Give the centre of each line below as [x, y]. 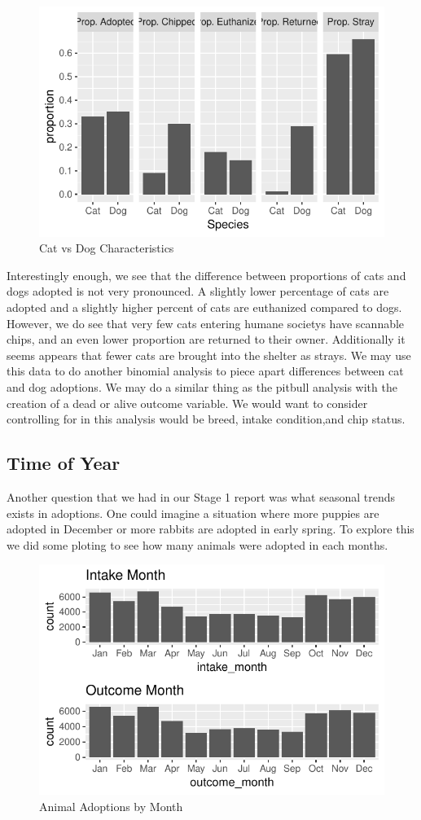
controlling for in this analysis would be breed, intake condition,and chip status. [206, 419]
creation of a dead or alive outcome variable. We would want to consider [187, 403]
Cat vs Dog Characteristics [107, 248]
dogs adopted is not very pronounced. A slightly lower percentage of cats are [198, 291]
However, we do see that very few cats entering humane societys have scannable [206, 323]
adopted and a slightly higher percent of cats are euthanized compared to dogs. [204, 307]
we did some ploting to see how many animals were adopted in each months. [197, 544]
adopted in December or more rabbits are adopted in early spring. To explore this [210, 529]
